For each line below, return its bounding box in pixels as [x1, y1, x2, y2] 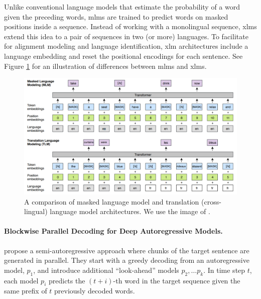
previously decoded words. [54, 285, 135, 296]
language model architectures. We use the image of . [50, 206, 210, 217]
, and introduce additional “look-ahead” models [33, 264, 179, 275]
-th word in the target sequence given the [113, 275, 240, 285]
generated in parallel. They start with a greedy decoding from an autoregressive [4, 255, 249, 265]
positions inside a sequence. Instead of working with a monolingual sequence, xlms [4, 21, 257, 32]
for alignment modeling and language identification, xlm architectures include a [4, 41, 248, 51]
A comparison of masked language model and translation [24, 196, 199, 207]
